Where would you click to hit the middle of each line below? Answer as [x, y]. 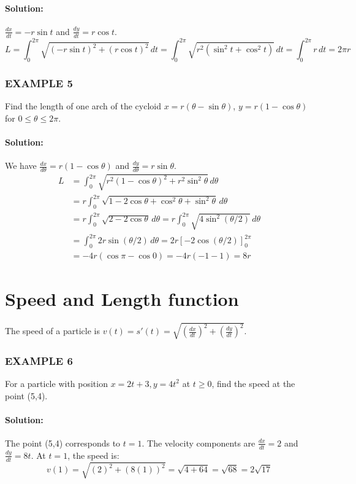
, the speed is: [93, 455]
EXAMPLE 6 [39, 360]
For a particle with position [56, 383]
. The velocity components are [199, 443]
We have [21, 166]
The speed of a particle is [52, 331]
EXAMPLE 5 [39, 83]
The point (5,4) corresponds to [63, 443]
